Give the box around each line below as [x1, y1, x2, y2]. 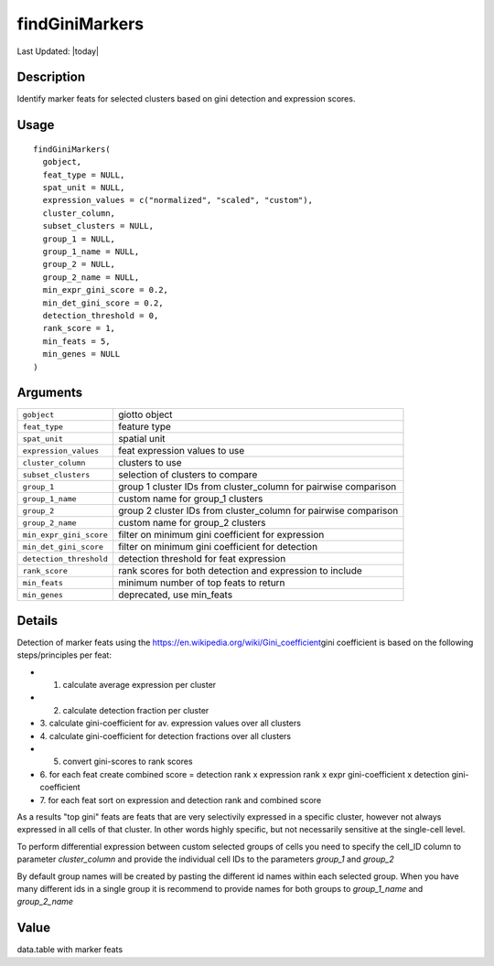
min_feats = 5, [42, 336, 111, 347]
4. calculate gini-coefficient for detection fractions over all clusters [39, 730, 292, 741]
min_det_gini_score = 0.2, [42, 297, 164, 308]
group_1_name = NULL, [42, 246, 140, 256]
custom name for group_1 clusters [117, 492, 263, 505]
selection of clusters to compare [117, 468, 258, 481]
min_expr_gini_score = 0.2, [42, 284, 169, 295]
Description [16, 70, 86, 85]
